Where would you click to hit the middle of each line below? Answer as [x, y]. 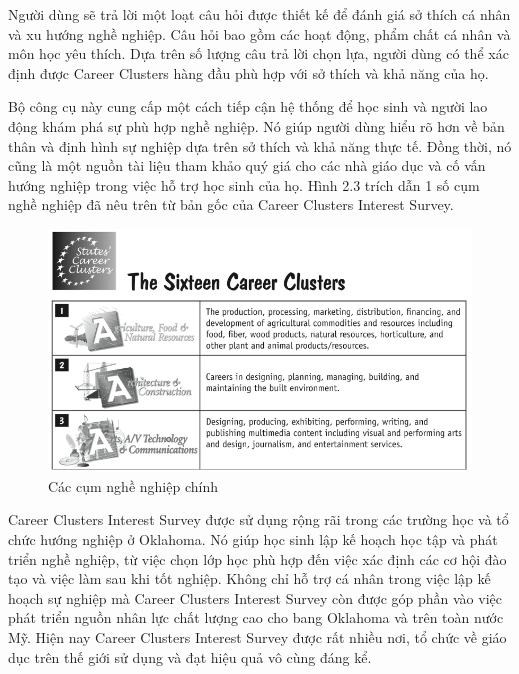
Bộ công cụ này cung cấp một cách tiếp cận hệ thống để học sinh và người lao [248, 106]
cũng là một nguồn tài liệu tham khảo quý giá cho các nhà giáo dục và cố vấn [247, 165]
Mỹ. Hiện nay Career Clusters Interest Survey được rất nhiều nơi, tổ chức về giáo [257, 636]
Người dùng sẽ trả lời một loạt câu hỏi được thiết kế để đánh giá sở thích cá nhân [259, 14]
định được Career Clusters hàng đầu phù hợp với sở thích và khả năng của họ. [248, 72]
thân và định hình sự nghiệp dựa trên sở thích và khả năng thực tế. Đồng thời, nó [260, 145]
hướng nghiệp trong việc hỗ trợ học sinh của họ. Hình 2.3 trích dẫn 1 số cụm [244, 184]
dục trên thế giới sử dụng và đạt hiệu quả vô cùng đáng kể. [190, 656]
